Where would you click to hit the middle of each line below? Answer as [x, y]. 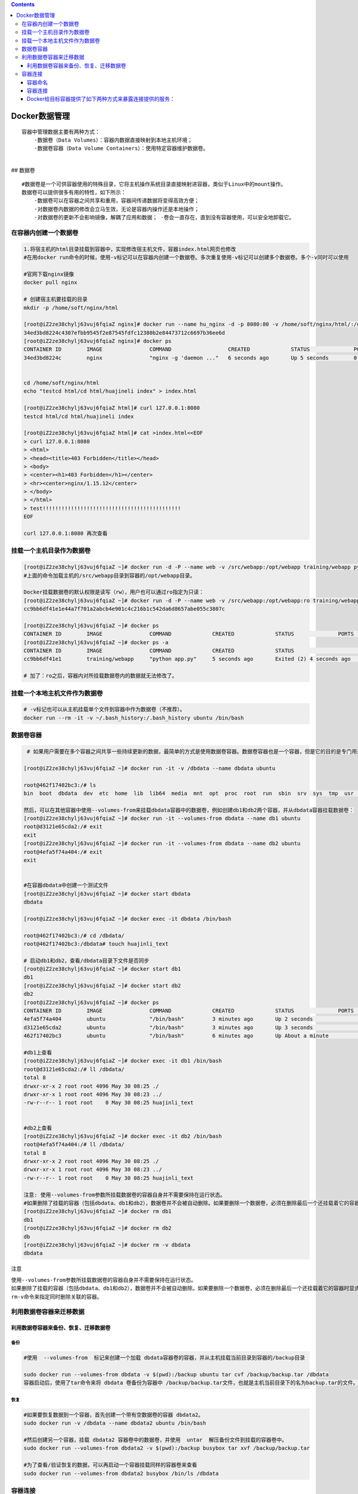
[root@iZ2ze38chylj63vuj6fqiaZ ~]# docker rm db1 [98, 1211]
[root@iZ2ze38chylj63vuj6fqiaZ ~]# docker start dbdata [107, 894]
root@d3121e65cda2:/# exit [63, 827]
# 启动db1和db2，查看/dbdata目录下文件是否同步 [87, 960]
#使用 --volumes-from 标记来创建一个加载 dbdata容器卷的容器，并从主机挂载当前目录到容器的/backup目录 [164, 1358]
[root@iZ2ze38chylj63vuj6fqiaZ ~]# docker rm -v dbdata [107, 1245]
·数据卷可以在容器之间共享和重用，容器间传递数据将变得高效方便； [117, 201]
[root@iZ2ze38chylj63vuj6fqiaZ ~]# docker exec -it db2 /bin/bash [123, 1136]
